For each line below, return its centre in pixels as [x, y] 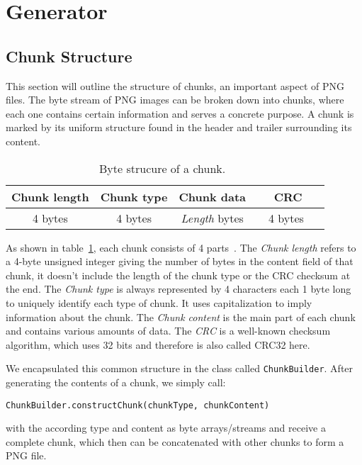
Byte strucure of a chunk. [163, 168]
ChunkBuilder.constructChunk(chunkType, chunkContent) [138, 405]
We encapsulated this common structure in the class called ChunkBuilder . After [180, 368]
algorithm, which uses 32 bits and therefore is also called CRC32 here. [158, 344]
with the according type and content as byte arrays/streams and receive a [166, 428]
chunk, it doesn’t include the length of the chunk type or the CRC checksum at [178, 275]
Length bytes [212, 218]
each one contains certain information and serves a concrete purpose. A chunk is [180, 113]
